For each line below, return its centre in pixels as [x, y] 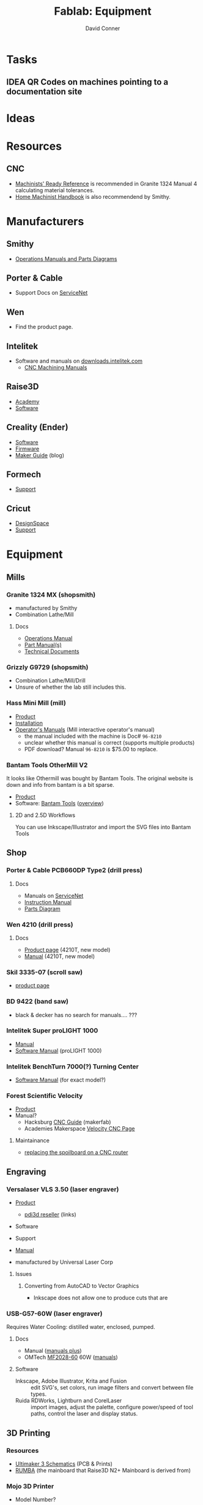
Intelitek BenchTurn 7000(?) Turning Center [72, 1066]
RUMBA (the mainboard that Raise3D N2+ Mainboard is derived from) [103, 1471]
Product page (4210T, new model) [67, 950]
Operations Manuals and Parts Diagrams [66, 258]
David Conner [103, 28]
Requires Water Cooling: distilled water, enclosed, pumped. [81, 1327]
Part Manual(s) [43, 645]
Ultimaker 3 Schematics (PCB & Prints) [64, 1464]
